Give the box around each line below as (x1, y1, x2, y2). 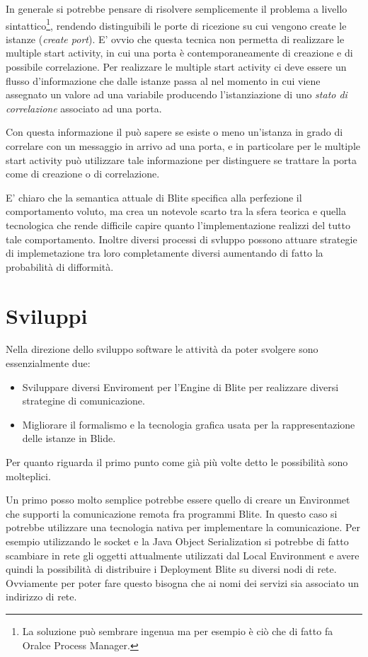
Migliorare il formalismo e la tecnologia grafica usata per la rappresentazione (22, 417, 355, 431)
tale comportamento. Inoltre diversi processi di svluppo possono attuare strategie (6, 231, 357, 246)
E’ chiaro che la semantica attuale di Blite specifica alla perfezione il (6, 190, 302, 204)
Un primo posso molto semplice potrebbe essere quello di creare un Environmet (6, 492, 350, 507)
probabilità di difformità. (6, 259, 114, 274)
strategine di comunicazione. (22, 393, 145, 408)
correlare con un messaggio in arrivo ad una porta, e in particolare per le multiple (6, 139, 361, 153)
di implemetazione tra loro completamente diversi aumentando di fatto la (6, 245, 323, 260)
